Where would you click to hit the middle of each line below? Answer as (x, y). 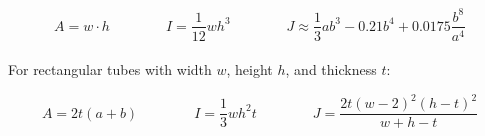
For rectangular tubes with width (110, 69)
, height (249, 69)
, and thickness (331, 69)
